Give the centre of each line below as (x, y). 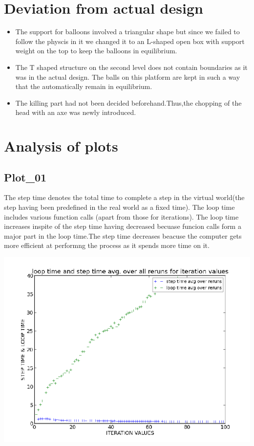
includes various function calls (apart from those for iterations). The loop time (121, 216)
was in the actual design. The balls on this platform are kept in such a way (128, 77)
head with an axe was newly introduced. (76, 112)
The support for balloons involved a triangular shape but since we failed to (127, 32)
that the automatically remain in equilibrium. (84, 86)
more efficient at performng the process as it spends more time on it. (107, 245)
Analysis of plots (61, 146)
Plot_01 (25, 177)
